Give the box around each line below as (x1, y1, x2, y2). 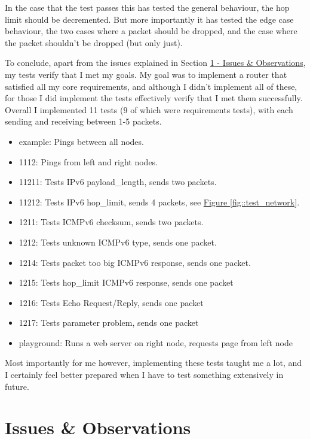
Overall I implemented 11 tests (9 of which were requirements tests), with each (5, 103, 293, 116)
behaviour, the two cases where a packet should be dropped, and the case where (5, 25, 297, 37)
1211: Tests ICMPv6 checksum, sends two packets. (19, 216, 204, 228)
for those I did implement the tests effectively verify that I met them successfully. (5, 92, 303, 104)
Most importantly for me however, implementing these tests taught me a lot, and (5, 356, 302, 369)
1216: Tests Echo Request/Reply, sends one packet (19, 296, 204, 308)
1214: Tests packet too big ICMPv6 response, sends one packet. (19, 256, 251, 268)
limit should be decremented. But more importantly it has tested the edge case (5, 13, 294, 25)
